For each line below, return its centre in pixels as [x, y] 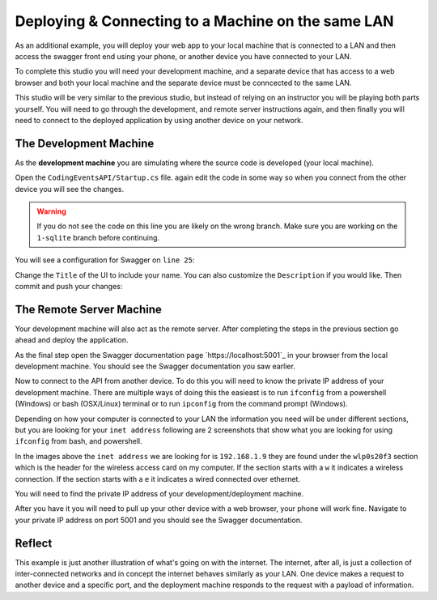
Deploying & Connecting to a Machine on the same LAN [204, 21]
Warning [51, 211]
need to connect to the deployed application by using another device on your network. [159, 120]
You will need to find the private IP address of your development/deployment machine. [159, 493]
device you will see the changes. [70, 189]
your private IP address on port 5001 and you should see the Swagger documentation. [159, 520]
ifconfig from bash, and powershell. [79, 441]
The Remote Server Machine [88, 309]
